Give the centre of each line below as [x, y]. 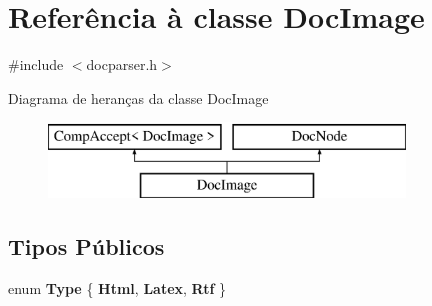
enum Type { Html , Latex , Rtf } [117, 287]
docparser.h [122, 64]
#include [36, 64]
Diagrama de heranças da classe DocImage [138, 97]
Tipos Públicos [86, 245]
